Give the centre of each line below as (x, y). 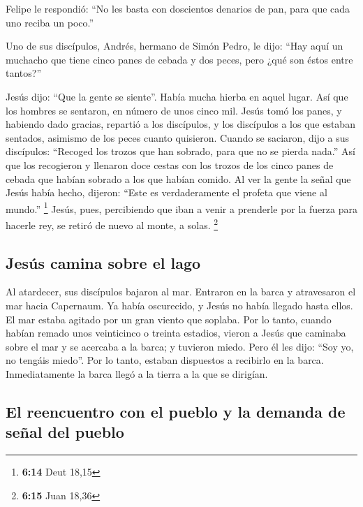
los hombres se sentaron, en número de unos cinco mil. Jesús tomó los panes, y (174, 110)
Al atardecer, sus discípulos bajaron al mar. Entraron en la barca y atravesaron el (181, 292)
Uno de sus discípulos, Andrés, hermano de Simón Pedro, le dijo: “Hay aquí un (175, 46)
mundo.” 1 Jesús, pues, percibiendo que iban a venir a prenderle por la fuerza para (181, 207)
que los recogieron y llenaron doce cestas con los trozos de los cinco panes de (170, 164)
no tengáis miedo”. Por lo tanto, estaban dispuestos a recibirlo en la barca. (165, 360)
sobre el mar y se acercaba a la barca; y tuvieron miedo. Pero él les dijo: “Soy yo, (180, 346)
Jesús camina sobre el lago (103, 262)
